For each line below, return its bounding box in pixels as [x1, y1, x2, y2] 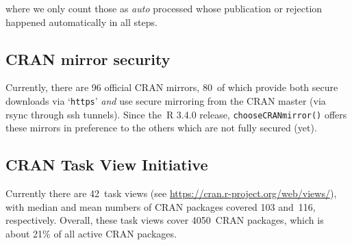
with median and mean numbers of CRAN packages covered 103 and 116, [5, 199, 316, 214]
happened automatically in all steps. [5, 14, 158, 29]
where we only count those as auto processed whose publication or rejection [5, 1, 323, 15]
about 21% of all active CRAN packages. [5, 226, 177, 240]
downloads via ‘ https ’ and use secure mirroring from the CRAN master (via [5, 93, 326, 107]
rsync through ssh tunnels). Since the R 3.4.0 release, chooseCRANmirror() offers [5, 107, 347, 121]
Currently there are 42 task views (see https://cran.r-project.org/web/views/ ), [5, 186, 337, 201]
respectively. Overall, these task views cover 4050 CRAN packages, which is [5, 213, 324, 227]
